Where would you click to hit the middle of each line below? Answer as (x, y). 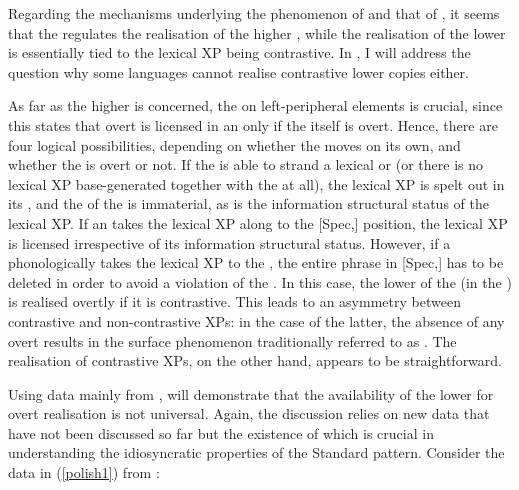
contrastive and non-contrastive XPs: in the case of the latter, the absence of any (256, 320)
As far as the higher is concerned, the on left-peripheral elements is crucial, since (255, 105)
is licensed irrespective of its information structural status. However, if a (229, 242)
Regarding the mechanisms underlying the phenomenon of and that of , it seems (254, 13)
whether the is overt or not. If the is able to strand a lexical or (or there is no (245, 164)
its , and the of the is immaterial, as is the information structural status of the (248, 203)
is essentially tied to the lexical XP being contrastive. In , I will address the (239, 52)
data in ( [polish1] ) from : (84, 472)
